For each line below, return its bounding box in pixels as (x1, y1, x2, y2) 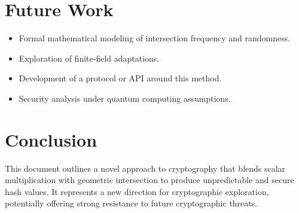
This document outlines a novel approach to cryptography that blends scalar (5, 162, 286, 174)
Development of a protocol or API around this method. (19, 72, 222, 84)
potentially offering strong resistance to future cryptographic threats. (5, 197, 258, 209)
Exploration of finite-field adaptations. (19, 51, 160, 64)
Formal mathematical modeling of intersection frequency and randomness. (19, 32, 291, 44)
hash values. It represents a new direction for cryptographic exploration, (5, 185, 269, 197)
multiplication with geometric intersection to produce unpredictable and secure (5, 174, 294, 186)
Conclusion (5, 127, 97, 151)
